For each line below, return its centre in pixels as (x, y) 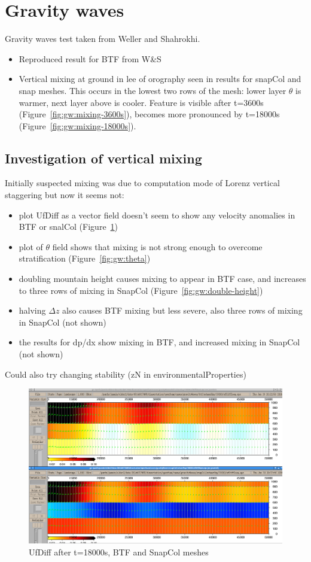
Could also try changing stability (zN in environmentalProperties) (126, 374)
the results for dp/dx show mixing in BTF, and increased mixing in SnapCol (159, 342)
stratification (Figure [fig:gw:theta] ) (85, 258)
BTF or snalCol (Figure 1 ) (68, 227)
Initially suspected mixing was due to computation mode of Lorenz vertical (142, 183)
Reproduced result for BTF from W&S (90, 58)
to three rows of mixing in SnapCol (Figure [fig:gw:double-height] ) (141, 290)
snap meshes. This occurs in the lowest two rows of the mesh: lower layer (153, 90)
